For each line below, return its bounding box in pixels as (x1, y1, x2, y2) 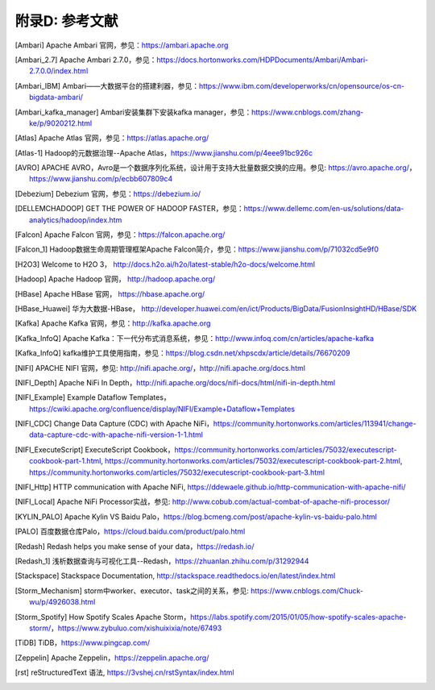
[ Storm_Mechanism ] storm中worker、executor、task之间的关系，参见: (14, 585, 250, 596)
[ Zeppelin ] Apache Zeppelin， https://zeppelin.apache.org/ (14, 653, 209, 663)
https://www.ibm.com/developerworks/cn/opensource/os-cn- (198, 81, 405, 90)
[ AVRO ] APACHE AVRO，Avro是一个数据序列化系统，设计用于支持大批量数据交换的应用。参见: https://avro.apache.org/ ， (14, 163, 416, 172)
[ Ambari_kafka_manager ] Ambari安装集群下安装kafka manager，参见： (14, 107, 252, 117)
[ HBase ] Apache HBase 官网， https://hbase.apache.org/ (14, 289, 205, 298)
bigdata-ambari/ (29, 93, 84, 102)
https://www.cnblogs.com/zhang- (251, 107, 364, 117)
